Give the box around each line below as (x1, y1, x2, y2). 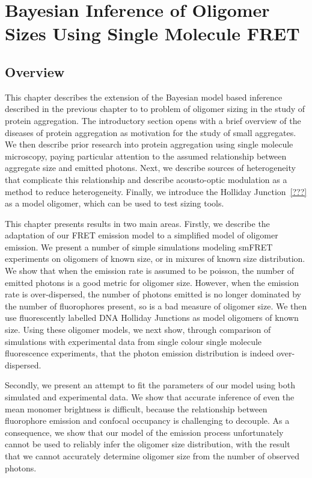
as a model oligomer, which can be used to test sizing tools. (5, 197, 224, 210)
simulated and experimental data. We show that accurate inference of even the (5, 391, 295, 403)
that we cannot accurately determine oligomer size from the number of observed (5, 449, 299, 462)
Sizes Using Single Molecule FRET (5, 21, 300, 46)
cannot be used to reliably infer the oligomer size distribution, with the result (5, 438, 290, 450)
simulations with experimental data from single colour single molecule (5, 335, 262, 347)
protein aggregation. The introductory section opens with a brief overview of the (5, 114, 301, 126)
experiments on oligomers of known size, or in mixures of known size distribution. (5, 252, 305, 265)
